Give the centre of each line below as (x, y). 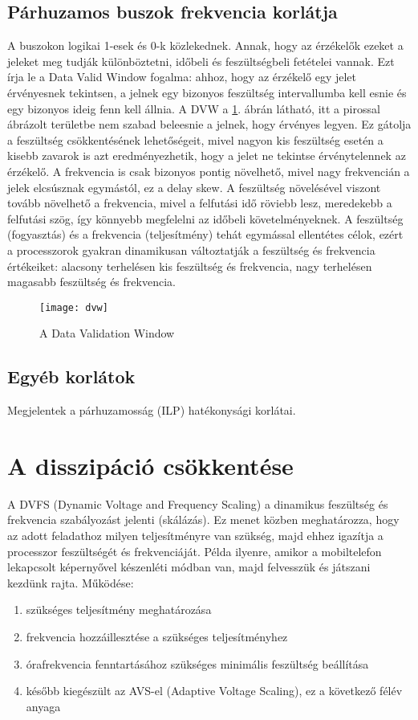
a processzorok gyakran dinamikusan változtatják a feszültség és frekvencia (191, 250)
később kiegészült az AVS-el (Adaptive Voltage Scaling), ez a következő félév (214, 691)
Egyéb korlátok (71, 376)
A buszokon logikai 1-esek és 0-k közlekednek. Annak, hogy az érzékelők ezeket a (205, 45)
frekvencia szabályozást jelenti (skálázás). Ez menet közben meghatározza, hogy (203, 520)
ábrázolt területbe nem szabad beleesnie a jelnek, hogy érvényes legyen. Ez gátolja (209, 124)
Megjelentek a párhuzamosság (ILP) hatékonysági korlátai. (152, 410)
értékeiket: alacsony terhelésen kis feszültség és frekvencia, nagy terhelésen (190, 266)
